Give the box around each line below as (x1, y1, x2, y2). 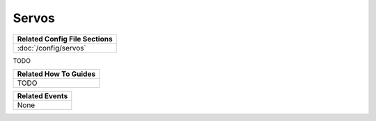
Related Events (17, 91, 68, 100)
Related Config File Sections (17, 34, 113, 44)
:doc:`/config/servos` (17, 43, 86, 53)
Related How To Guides (17, 69, 96, 79)
